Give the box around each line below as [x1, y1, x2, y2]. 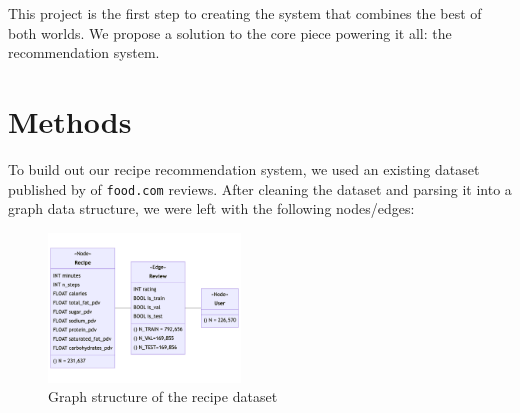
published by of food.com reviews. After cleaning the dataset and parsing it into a [8, 178, 512, 199]
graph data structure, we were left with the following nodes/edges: [8, 198, 415, 219]
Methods [8, 100, 132, 141]
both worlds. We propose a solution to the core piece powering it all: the [8, 22, 452, 43]
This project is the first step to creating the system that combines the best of [8, 3, 482, 23]
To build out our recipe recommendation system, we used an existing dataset [8, 158, 480, 179]
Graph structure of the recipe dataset [48, 386, 278, 407]
